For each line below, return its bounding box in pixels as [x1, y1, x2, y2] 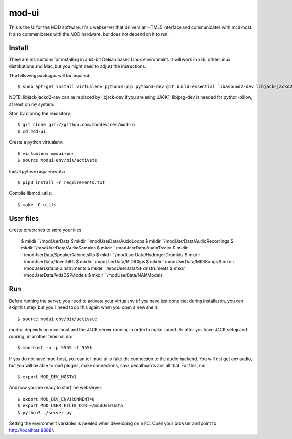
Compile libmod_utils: [9, 191, 52, 196]
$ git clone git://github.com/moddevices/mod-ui [18, 122, 136, 127]
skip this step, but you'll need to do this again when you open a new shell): [9, 305, 159, 310]
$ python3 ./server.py [18, 410, 72, 415]
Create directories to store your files [9, 227, 82, 233]
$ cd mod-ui [18, 128, 46, 134]
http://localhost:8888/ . [9, 427, 55, 433]
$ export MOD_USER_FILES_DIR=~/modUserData [18, 403, 123, 409]
